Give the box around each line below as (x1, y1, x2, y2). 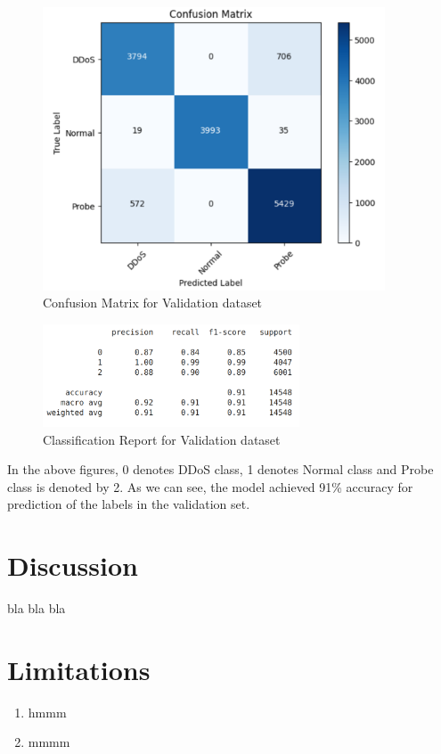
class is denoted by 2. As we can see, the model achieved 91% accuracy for (7, 477, 413, 496)
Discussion (7, 547, 138, 584)
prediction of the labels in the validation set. (7, 495, 250, 513)
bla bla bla (7, 599, 66, 618)
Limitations (7, 651, 151, 687)
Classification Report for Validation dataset (43, 430, 281, 448)
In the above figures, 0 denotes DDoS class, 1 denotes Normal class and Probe (7, 460, 434, 479)
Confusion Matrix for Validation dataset (43, 293, 263, 312)
